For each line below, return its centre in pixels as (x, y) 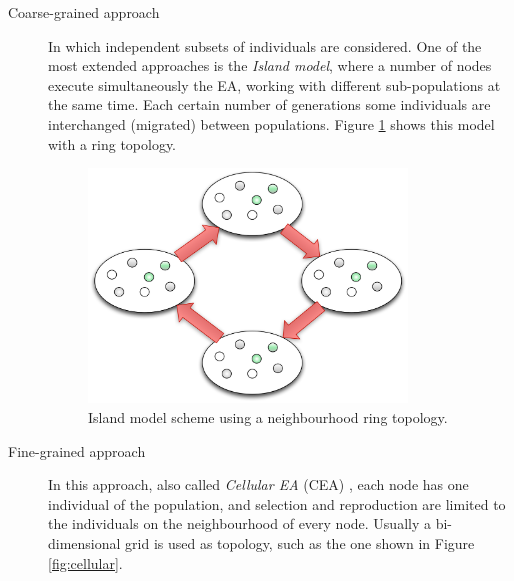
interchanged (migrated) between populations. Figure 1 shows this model (271, 123)
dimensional (84, 543)
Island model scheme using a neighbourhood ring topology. (268, 417)
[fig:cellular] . (85, 562)
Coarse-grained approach (84, 12)
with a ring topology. (112, 143)
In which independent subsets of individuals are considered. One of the (265, 45)
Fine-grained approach (77, 450)
